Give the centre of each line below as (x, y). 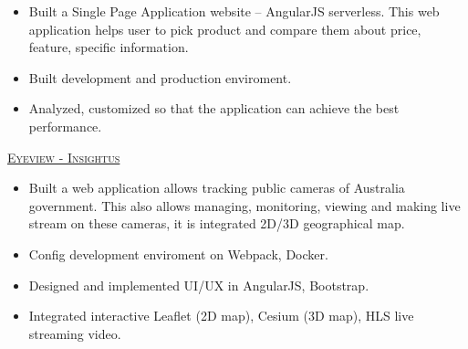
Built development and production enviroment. (160, 77)
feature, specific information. (109, 47)
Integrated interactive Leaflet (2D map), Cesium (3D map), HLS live (221, 316)
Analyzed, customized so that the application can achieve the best (214, 108)
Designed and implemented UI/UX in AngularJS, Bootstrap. (199, 285)
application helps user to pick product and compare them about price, (225, 29)
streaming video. (75, 333)
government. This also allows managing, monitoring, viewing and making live (244, 205)
